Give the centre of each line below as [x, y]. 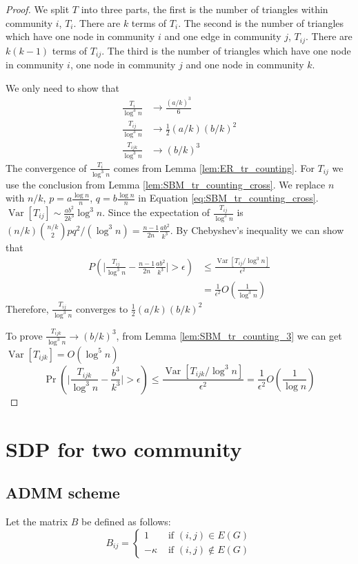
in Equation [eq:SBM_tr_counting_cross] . [228, 198]
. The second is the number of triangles [261, 22]
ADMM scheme [63, 493]
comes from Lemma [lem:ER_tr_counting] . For [214, 167]
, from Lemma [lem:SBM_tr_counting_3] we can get [229, 335]
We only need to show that [62, 87]
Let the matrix [37, 522]
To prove [24, 335]
